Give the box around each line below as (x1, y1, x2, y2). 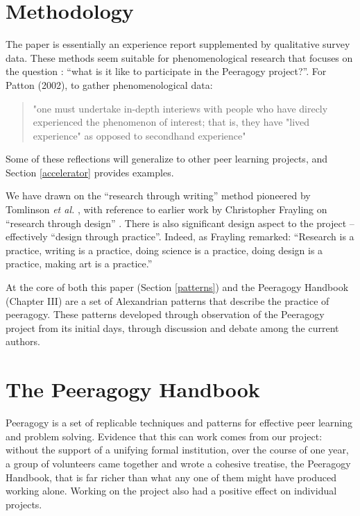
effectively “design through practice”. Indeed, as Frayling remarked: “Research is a (6, 229, 354, 244)
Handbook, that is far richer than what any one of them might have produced (6, 469, 337, 484)
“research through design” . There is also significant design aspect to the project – (6, 215, 354, 230)
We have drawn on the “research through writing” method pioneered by (6, 188, 311, 203)
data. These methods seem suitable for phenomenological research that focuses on (6, 50, 353, 65)
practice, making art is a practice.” (6, 256, 153, 271)
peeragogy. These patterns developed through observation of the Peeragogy (6, 307, 325, 322)
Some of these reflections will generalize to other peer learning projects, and (6, 151, 328, 166)
